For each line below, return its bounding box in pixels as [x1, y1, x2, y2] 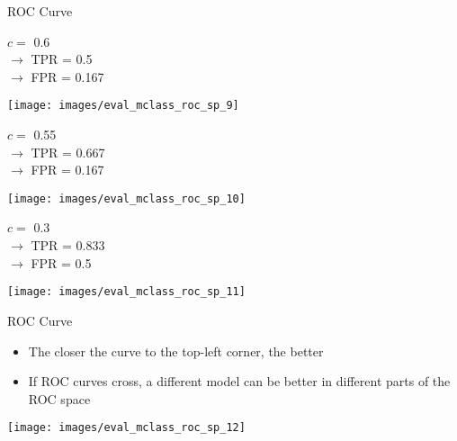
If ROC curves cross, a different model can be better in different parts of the [28, 372, 451, 391]
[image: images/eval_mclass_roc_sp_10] [7, 192, 246, 205]
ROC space [28, 389, 91, 408]
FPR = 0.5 [31, 253, 92, 272]
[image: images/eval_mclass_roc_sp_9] [7, 99, 239, 112]
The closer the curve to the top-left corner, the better [28, 341, 324, 360]
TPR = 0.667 [31, 142, 105, 161]
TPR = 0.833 [31, 236, 105, 255]
